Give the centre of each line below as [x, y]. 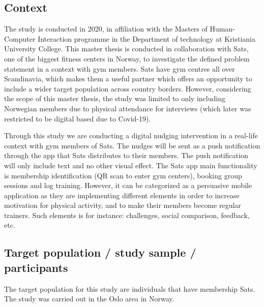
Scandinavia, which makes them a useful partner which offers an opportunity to [128, 79]
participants [36, 267]
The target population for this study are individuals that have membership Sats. [130, 288]
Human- [222, 29]
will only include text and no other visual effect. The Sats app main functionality [131, 165]
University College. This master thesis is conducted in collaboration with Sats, [126, 49]
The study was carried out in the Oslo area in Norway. [89, 299]
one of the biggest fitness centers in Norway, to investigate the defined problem [127, 58]
